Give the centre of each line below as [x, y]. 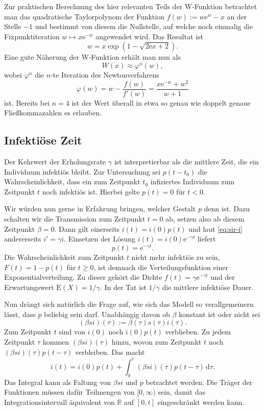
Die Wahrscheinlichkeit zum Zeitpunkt [64, 257]
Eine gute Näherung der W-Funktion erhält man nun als [92, 57]
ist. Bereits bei [27, 102]
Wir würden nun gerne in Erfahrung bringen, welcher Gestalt [100, 209]
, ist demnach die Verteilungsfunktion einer [161, 267]
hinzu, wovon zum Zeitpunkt [157, 342]
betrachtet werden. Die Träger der [199, 382]
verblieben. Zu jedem [198, 332]
